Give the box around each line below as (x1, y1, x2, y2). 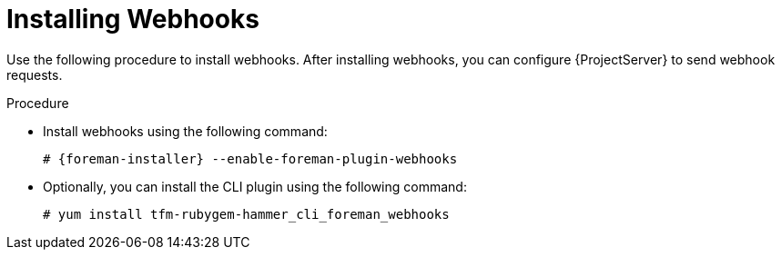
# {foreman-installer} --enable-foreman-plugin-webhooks (43, 151, 458, 166)
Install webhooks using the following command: (43, 123, 328, 139)
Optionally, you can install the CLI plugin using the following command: (43, 178, 467, 194)
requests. (6, 66, 63, 83)
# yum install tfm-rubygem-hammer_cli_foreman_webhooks (43, 206, 450, 222)
